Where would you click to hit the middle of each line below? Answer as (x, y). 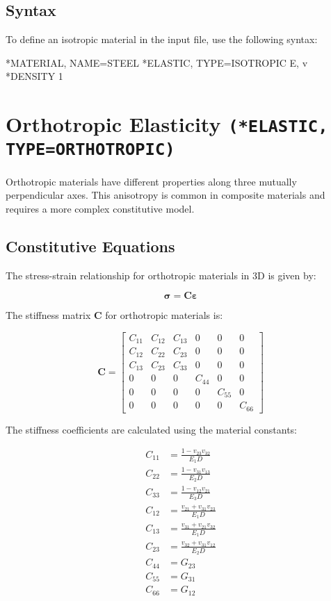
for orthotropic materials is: (164, 315)
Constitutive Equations (90, 246)
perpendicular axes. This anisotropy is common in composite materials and (165, 195)
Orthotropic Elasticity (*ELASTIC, (167, 124)
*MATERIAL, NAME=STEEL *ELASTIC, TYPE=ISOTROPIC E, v (157, 62)
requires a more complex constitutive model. (100, 208)
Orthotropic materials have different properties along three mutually (151, 181)
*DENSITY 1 (34, 76)
